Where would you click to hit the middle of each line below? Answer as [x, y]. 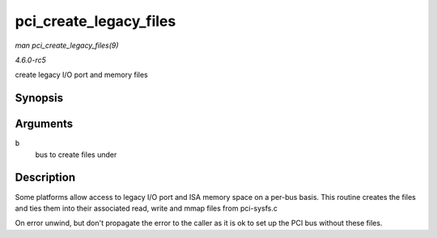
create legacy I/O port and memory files [82, 75]
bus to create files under [76, 155]
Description [45, 178]
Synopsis [39, 98]
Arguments [44, 124]
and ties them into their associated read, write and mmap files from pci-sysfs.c [146, 208]
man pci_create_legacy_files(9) [67, 45]
